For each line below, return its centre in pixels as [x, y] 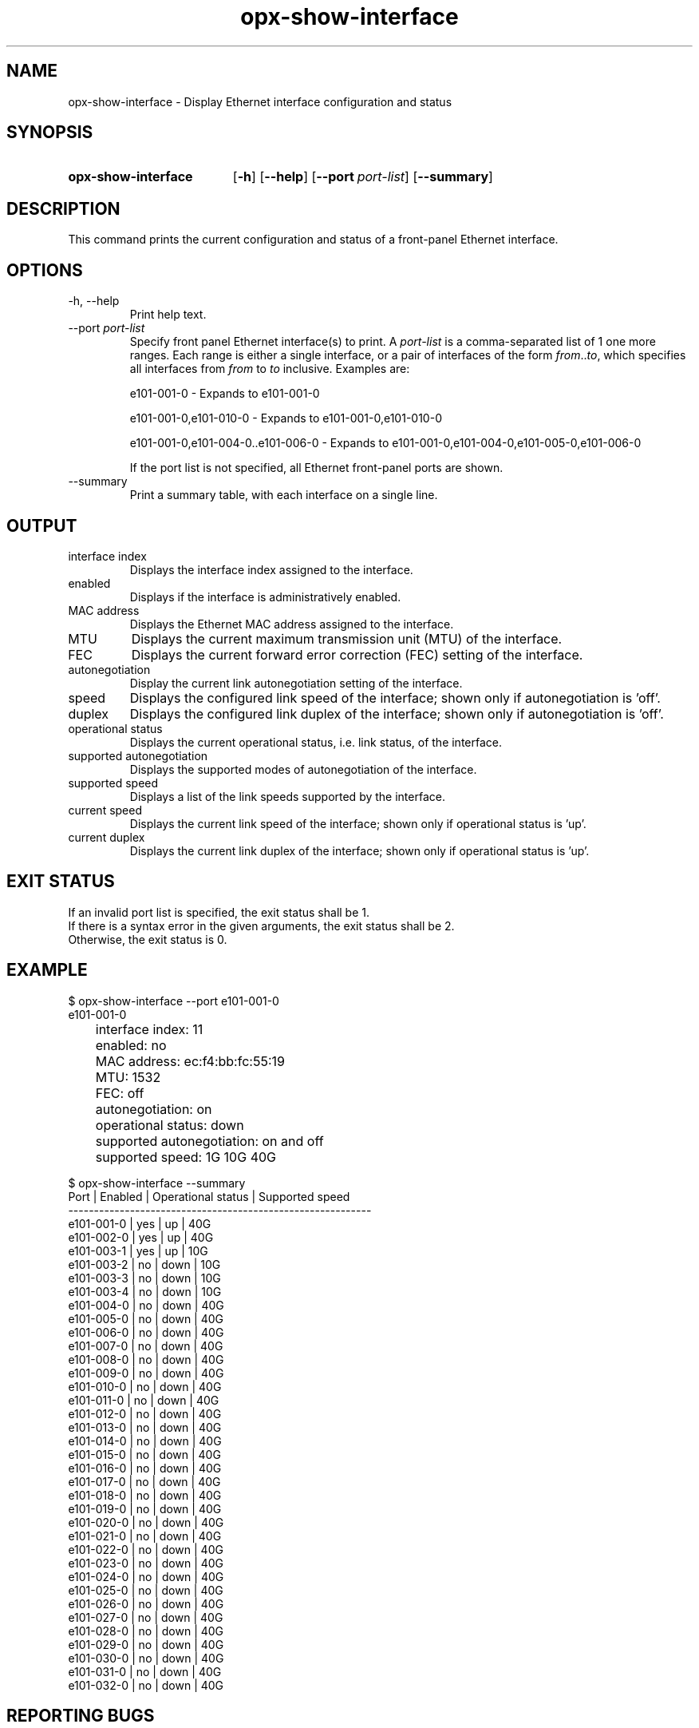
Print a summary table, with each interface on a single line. [284, 495]
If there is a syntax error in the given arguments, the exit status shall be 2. [261, 925]
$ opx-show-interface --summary [157, 1183]
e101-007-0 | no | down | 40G [146, 1346]
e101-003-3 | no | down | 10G [144, 1278]
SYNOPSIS [50, 133]
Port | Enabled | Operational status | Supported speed [209, 1196]
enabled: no [131, 1045]
